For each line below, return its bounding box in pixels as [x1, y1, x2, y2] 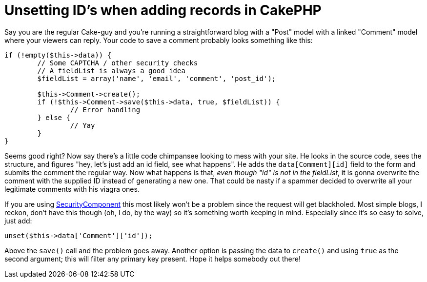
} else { [37, 113, 70, 121]
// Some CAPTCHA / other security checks [37, 59, 198, 67]
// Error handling [70, 105, 141, 114]
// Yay [70, 121, 95, 129]
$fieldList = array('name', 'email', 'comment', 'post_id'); [37, 74, 276, 82]
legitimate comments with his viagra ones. [4, 184, 140, 193]
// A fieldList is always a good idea [37, 66, 185, 75]
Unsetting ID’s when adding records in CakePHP [4, 2, 322, 19]
